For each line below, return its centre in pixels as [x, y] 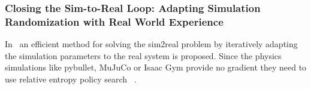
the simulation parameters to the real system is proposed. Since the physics [143, 55]
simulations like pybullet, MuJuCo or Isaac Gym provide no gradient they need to [156, 67]
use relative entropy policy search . [71, 79]
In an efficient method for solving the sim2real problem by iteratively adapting [151, 44]
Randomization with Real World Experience [114, 21]
